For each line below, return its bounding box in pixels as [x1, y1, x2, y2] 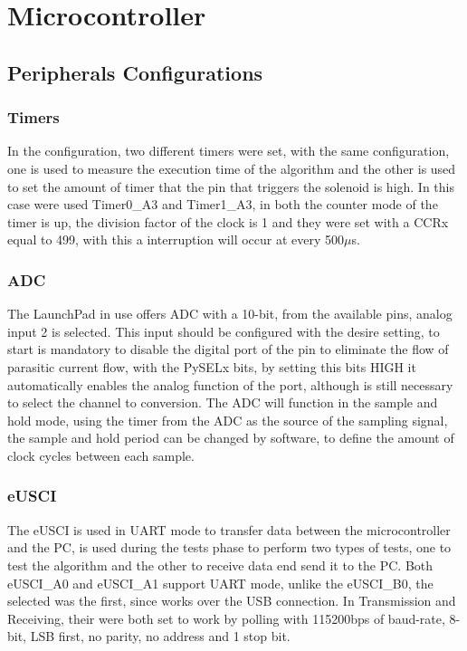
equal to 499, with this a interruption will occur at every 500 [7, 230, 345, 249]
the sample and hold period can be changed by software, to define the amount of [7, 428, 454, 447]
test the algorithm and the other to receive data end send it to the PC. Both [7, 555, 434, 574]
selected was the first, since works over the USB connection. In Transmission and [7, 591, 456, 610]
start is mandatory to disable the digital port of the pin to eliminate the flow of [7, 340, 449, 359]
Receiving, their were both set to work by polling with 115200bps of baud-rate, [7, 608, 445, 627]
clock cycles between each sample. [7, 445, 195, 464]
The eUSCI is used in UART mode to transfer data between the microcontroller [7, 520, 451, 539]
